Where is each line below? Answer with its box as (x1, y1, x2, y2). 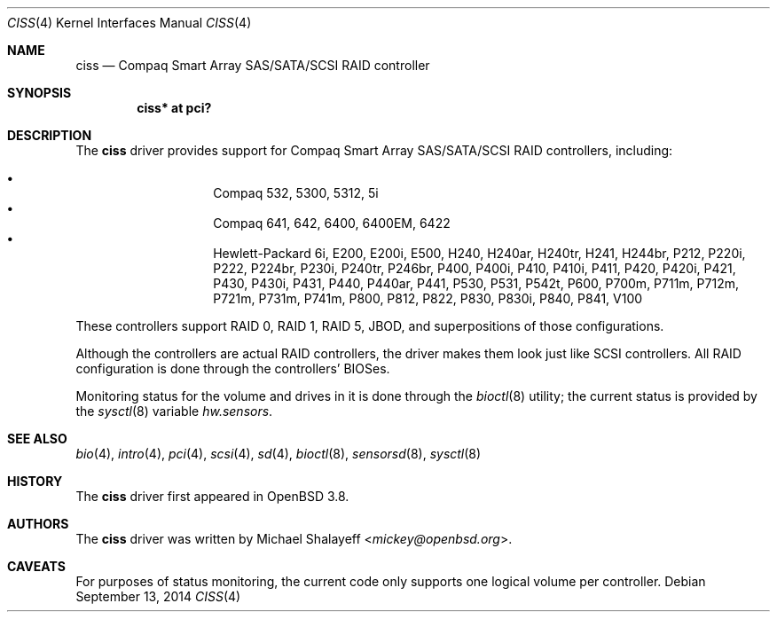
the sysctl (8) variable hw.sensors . (75, 404, 273, 419)
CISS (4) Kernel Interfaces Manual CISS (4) (7, 15, 252, 30)
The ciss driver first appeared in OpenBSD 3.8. (75, 489, 349, 504)
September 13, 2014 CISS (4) (75, 589, 241, 604)
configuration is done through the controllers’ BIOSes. (75, 361, 390, 376)
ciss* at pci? (137, 100, 212, 115)
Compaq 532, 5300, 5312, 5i (213, 185, 379, 200)
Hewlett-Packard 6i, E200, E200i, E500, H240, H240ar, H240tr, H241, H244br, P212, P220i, (213, 246, 746, 261)
